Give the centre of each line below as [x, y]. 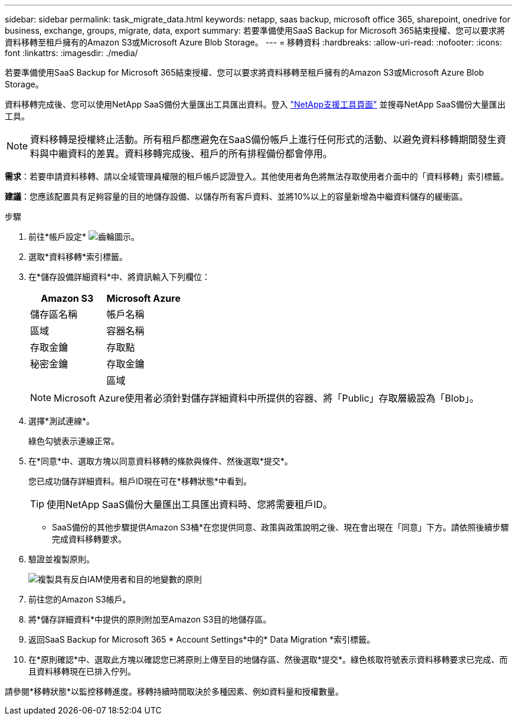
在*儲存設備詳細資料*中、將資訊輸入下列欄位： [120, 277]
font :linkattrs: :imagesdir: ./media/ [71, 53]
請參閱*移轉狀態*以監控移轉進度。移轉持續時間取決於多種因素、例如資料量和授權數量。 [174, 691]
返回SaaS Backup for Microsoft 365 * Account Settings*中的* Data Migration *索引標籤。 [202, 639]
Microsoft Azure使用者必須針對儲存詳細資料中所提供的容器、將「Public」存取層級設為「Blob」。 [266, 398]
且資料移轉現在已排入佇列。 [82, 671]
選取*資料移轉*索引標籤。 [78, 257]
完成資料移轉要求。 [89, 539]
